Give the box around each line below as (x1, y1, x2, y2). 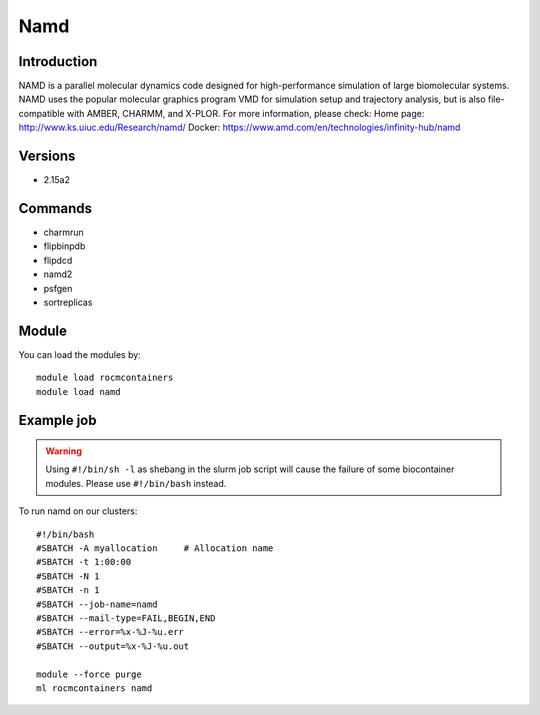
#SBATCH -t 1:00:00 (36, 556, 132, 568)
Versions (18, 148, 76, 165)
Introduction (18, 53, 98, 70)
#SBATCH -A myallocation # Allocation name (36, 543, 274, 554)
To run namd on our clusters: (18, 505, 138, 517)
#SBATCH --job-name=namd (36, 598, 158, 610)
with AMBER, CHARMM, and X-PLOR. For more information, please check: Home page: (66, 107, 425, 119)
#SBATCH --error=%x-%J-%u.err (36, 626, 185, 638)
